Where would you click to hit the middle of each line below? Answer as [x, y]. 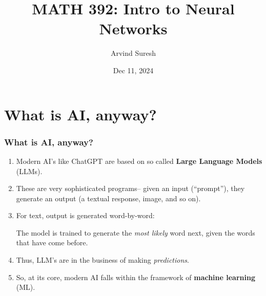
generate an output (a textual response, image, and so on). [108, 198]
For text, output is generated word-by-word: [85, 215]
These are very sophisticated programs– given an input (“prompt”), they [130, 188]
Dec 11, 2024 [133, 70]
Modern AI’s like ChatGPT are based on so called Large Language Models [139, 161]
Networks [133, 28]
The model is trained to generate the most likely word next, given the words [136, 232]
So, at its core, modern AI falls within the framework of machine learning [136, 277]
